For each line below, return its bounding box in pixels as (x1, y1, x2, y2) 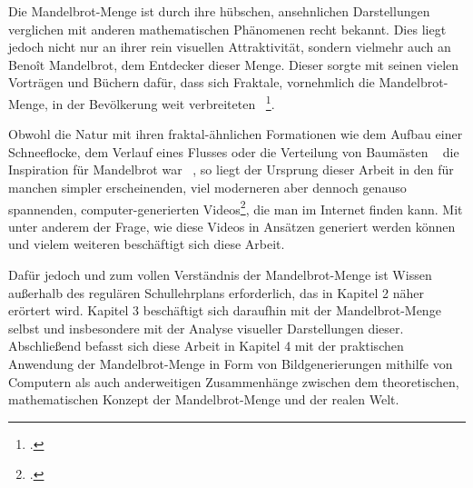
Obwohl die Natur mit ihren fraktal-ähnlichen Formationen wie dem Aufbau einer (8, 124, 463, 144)
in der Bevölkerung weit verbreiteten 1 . (52, 91, 275, 113)
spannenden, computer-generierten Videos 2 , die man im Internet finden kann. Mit (8, 196, 463, 218)
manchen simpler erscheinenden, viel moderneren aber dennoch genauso (8, 178, 407, 196)
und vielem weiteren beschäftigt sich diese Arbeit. (8, 234, 285, 254)
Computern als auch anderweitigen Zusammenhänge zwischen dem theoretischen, (8, 372, 459, 391)
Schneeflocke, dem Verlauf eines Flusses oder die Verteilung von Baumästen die (8, 142, 459, 161)
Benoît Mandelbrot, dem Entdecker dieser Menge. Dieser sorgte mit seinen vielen (8, 55, 459, 74)
